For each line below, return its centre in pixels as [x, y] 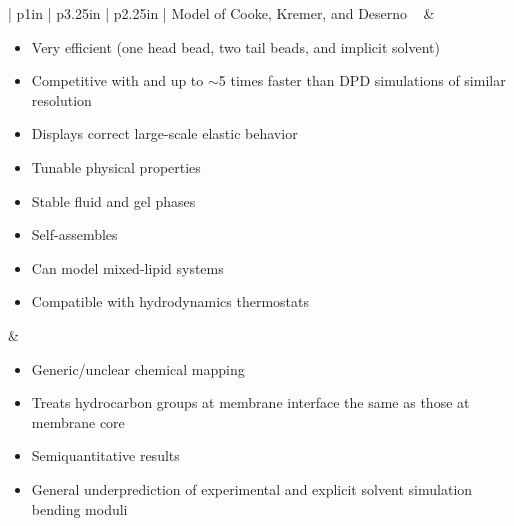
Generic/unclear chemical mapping [138, 368]
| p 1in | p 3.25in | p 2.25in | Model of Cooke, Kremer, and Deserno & [221, 13]
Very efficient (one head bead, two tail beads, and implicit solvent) [235, 46]
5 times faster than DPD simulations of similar [362, 80]
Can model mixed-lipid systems [127, 267]
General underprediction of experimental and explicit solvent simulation [252, 488]
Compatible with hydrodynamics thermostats [170, 301]
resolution [61, 99]
